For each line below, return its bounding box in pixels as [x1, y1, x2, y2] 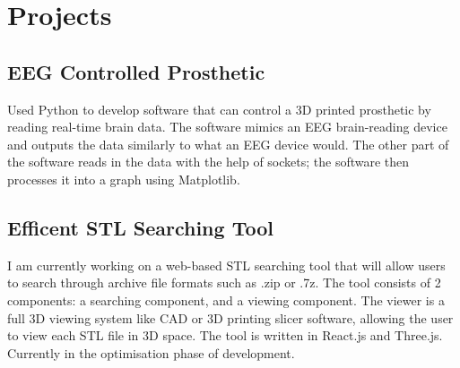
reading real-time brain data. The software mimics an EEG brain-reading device [7, 117, 447, 136]
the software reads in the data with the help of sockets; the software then [7, 152, 410, 171]
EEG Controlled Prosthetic [7, 57, 265, 85]
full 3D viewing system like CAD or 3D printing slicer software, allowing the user [7, 308, 454, 327]
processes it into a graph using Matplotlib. [7, 169, 240, 188]
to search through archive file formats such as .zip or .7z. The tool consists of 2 [7, 273, 441, 292]
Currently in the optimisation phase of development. [7, 343, 295, 362]
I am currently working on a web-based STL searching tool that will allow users [7, 255, 446, 274]
